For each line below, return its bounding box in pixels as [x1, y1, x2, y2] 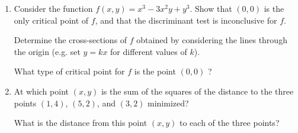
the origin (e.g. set [14, 45, 81, 57]
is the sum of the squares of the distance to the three [101, 85, 294, 97]
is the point [134, 65, 176, 77]
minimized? [148, 96, 189, 109]
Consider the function [14, 2, 93, 14]
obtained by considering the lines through [136, 34, 287, 46]
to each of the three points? [180, 116, 280, 129]
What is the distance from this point [14, 116, 148, 129]
